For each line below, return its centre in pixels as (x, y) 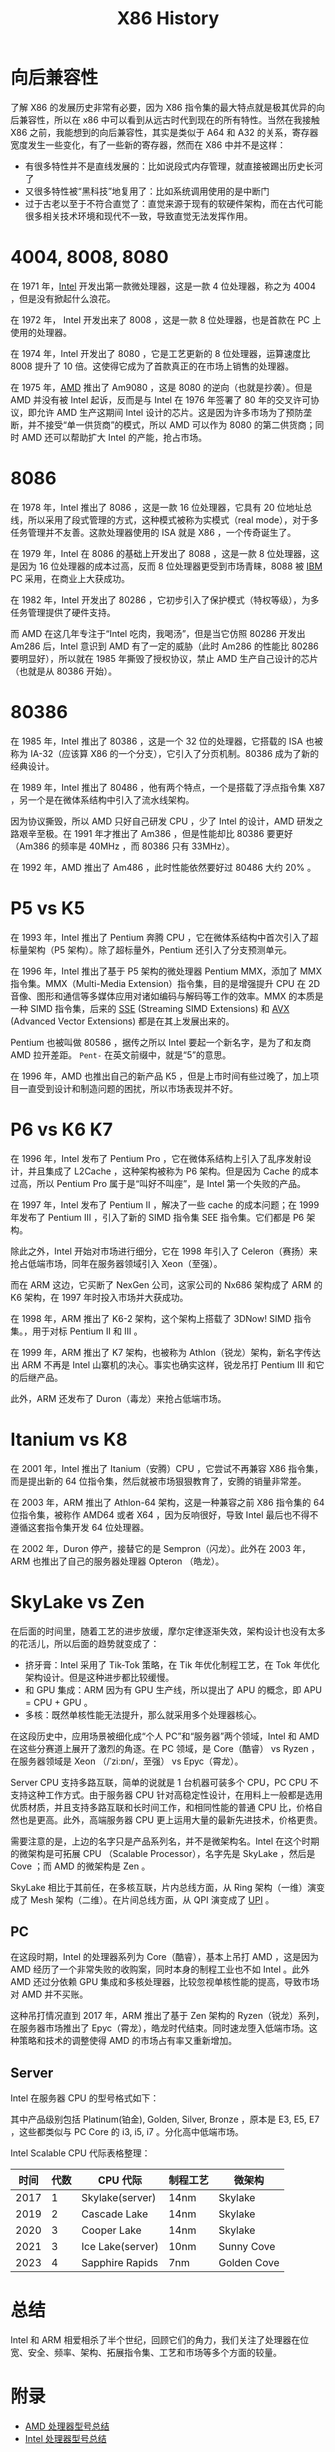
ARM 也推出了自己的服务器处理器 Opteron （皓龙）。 (117, 1561)
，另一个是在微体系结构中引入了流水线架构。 (102, 799)
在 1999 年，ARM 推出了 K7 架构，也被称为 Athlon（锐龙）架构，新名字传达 (166, 1352)
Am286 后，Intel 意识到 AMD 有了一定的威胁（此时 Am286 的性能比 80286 (164, 646)
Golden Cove (249, 2263)
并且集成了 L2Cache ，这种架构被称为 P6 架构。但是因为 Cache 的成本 (173, 1171)
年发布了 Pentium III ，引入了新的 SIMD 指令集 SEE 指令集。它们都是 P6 (157, 1217)
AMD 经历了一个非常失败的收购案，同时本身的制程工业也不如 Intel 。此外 (160, 1969)
